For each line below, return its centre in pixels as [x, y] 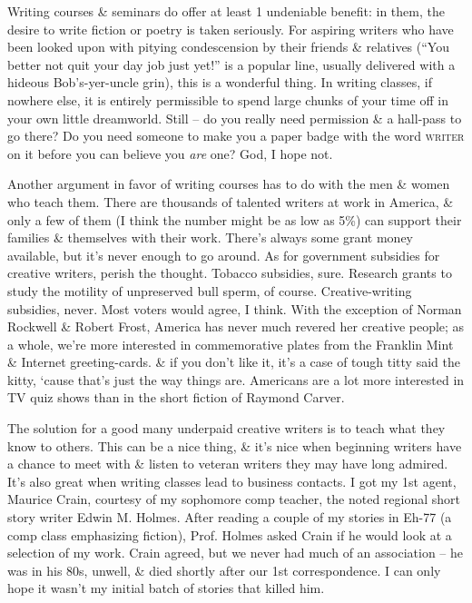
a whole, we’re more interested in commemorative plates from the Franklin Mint [231, 344]
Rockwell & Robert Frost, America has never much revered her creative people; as [236, 326]
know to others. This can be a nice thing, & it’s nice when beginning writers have [235, 445]
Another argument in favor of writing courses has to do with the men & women [229, 184]
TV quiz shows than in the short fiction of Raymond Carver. [176, 397]
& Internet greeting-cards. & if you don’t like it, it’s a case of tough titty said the [234, 362]
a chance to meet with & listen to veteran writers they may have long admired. [228, 464]
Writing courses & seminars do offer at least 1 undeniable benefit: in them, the [226, 11]
